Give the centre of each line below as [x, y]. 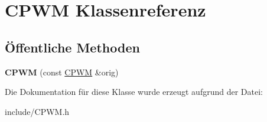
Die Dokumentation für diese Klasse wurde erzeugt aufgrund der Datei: [134, 92]
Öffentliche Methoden [72, 47]
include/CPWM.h [37, 111]
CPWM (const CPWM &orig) [62, 72]
